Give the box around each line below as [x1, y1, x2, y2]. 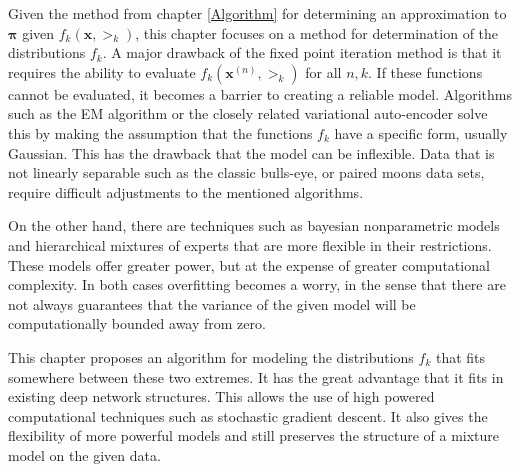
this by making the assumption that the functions [8, 122, 313, 143]
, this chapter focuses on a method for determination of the [135, 22, 499, 43]
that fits [435, 346, 486, 367]
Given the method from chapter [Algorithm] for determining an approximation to [8, 3, 507, 23]
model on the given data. [8, 444, 161, 465]
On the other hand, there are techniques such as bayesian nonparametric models [8, 215, 500, 236]
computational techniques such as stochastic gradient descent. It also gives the [8, 405, 488, 426]
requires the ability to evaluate [8, 61, 196, 82]
